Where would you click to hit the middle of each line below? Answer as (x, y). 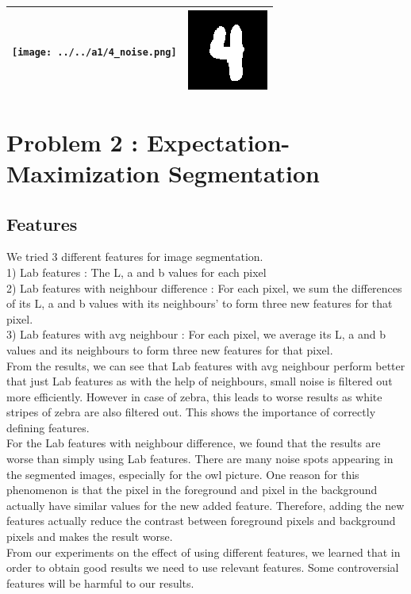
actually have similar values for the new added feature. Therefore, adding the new (205, 505)
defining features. (48, 427)
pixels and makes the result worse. (90, 537)
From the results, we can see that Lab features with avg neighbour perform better (206, 365)
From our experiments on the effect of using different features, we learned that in (204, 552)
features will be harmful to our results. (100, 583)
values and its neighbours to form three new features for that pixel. (170, 349)
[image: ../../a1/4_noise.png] (94, 52)
